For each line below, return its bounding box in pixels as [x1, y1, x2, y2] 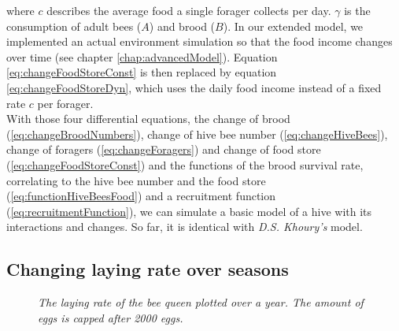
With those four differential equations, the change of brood [6, 110, 290, 127]
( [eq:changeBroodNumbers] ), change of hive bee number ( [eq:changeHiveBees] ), [6, 125, 388, 142]
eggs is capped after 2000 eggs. [38, 309, 183, 325]
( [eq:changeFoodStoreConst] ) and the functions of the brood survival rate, [6, 156, 364, 173]
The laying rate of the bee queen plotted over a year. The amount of [38, 294, 364, 311]
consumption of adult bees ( [6, 17, 142, 34]
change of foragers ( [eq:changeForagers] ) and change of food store [6, 141, 321, 158]
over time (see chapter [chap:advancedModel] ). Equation [6, 48, 278, 65]
